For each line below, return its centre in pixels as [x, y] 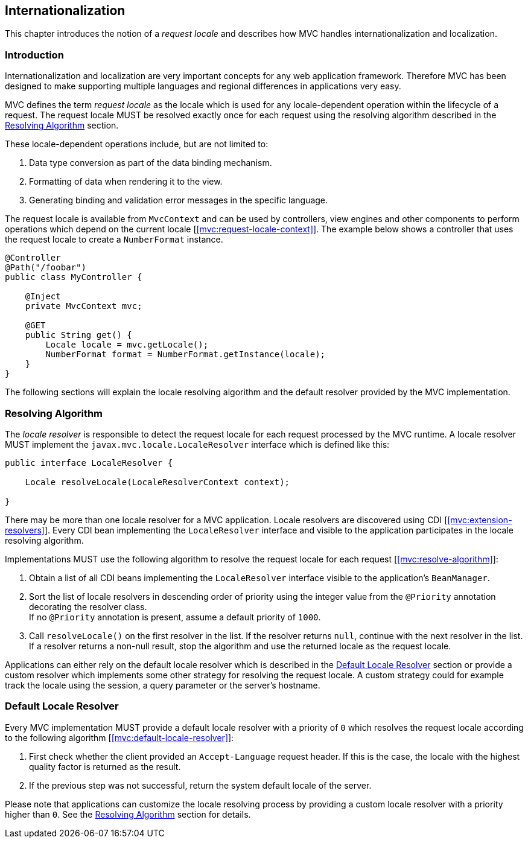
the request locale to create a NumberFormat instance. [114, 240]
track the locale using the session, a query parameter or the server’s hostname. [163, 685]
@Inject [43, 297]
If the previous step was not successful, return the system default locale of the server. [200, 785]
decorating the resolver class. [88, 606]
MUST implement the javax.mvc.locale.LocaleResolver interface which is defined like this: [197, 444]
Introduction [34, 55]
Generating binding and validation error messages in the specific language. [179, 200]
